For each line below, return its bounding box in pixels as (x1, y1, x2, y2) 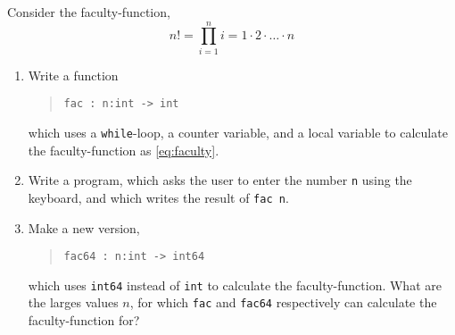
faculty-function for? (28, 311, 140, 330)
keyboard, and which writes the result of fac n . (28, 188, 289, 206)
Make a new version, (28, 218, 140, 237)
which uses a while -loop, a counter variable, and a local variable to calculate (28, 122, 448, 141)
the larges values (28, 293, 119, 312)
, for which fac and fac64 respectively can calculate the (129, 293, 437, 312)
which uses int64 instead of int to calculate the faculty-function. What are (28, 275, 442, 294)
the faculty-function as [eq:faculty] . (28, 140, 219, 159)
